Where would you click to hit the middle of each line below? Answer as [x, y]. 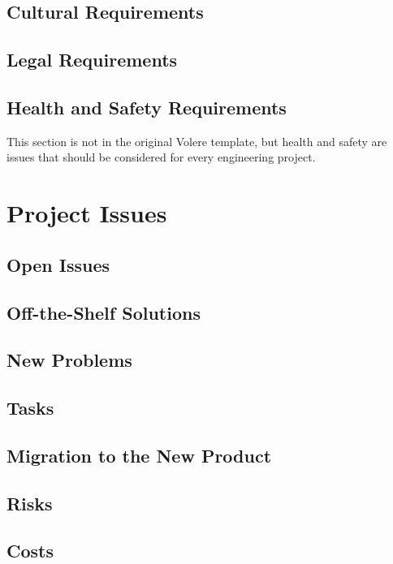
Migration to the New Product [139, 455]
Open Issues [58, 264]
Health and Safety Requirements [147, 107]
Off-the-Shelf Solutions [104, 312]
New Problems [69, 360]
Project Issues [87, 213]
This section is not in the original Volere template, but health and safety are [197, 141]
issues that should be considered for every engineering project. [161, 157]
